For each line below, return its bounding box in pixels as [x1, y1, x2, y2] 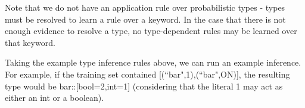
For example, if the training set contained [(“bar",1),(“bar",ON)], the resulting [5, 67, 290, 80]
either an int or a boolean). [5, 91, 104, 104]
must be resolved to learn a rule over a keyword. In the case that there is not [5, 13, 286, 25]
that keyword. [5, 36, 55, 48]
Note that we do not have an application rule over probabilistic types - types [5, 1, 285, 13]
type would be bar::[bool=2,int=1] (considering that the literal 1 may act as [5, 79, 283, 92]
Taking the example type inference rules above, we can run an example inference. [5, 56, 301, 69]
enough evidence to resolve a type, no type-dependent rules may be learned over [5, 24, 297, 37]
